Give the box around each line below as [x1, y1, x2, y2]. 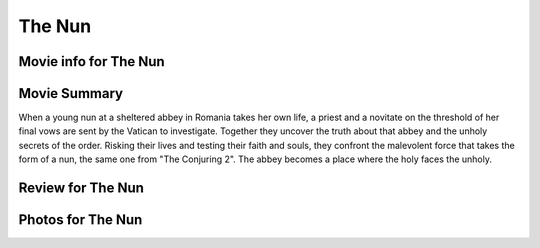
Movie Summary [18, 85, 124, 102]
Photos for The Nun [18, 211, 143, 229]
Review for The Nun [18, 180, 145, 197]
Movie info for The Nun [18, 53, 165, 70]
